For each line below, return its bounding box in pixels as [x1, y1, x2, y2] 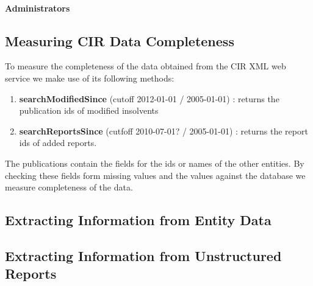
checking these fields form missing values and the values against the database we [5, 169, 306, 181]
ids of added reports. [19, 136, 97, 149]
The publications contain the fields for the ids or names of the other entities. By [5, 156, 304, 169]
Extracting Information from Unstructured [5, 246, 282, 265]
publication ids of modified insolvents [19, 104, 159, 117]
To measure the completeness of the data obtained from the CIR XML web [5, 60, 286, 72]
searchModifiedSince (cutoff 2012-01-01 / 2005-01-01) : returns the [19, 92, 279, 105]
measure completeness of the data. [5, 181, 133, 194]
